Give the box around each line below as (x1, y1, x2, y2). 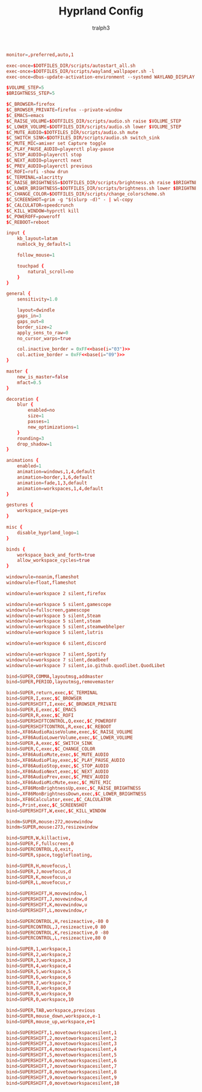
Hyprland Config (58, 4, 144, 18)
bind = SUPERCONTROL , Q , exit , (6, 846, 74, 852)
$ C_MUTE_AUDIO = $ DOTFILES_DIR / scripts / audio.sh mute (6, 129, 138, 135)
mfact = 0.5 (17, 379, 42, 386)
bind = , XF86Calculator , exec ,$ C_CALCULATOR (6, 796, 112, 802)
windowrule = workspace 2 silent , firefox (6, 590, 106, 596)
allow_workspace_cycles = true (17, 557, 90, 564)
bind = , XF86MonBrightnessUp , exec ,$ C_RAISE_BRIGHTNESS (6, 785, 141, 791)
